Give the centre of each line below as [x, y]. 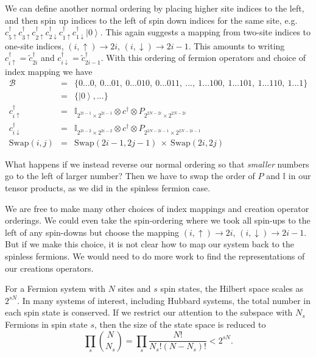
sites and [134, 288]
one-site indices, [34, 45]
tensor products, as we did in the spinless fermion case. [108, 188]
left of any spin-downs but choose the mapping [92, 232]
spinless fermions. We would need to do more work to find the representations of [155, 256]
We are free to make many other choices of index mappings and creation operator [157, 208]
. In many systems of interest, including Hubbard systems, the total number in [164, 300]
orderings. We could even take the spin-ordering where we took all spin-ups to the [158, 220]
